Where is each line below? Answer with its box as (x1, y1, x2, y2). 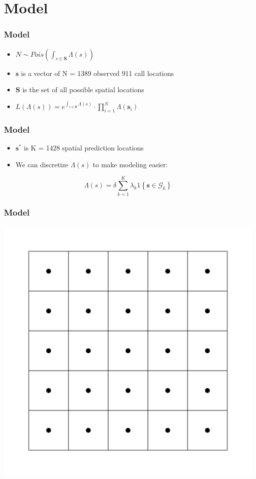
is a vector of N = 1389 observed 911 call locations (21, 68, 174, 78)
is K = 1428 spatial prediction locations (24, 143, 144, 153)
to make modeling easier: (93, 159, 168, 169)
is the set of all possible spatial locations (22, 84, 144, 95)
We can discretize (15, 159, 68, 169)
